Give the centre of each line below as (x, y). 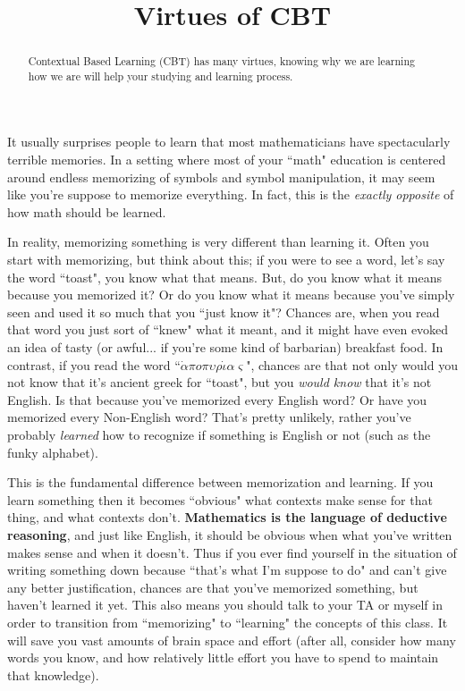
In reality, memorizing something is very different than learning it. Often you (218, 242)
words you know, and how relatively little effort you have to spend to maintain (223, 657)
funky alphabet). (53, 452)
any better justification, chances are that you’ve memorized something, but (213, 587)
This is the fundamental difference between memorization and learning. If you (220, 482)
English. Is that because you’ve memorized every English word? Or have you (217, 399)
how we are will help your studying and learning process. (161, 76)
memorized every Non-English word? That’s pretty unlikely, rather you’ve (209, 417)
